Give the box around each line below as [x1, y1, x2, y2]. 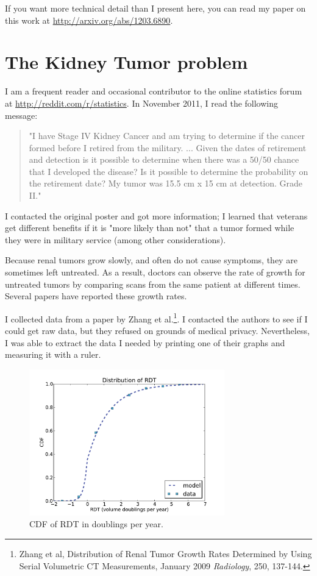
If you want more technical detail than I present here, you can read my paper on [5, 2, 306, 14]
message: [5, 108, 38, 121]
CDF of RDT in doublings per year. [29, 517, 163, 530]
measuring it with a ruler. [5, 348, 101, 361]
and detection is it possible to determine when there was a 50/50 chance [29, 153, 299, 166]
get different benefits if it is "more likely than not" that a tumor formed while [5, 221, 294, 234]
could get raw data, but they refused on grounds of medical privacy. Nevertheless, [5, 324, 310, 337]
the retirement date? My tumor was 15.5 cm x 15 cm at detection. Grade [29, 177, 303, 190]
